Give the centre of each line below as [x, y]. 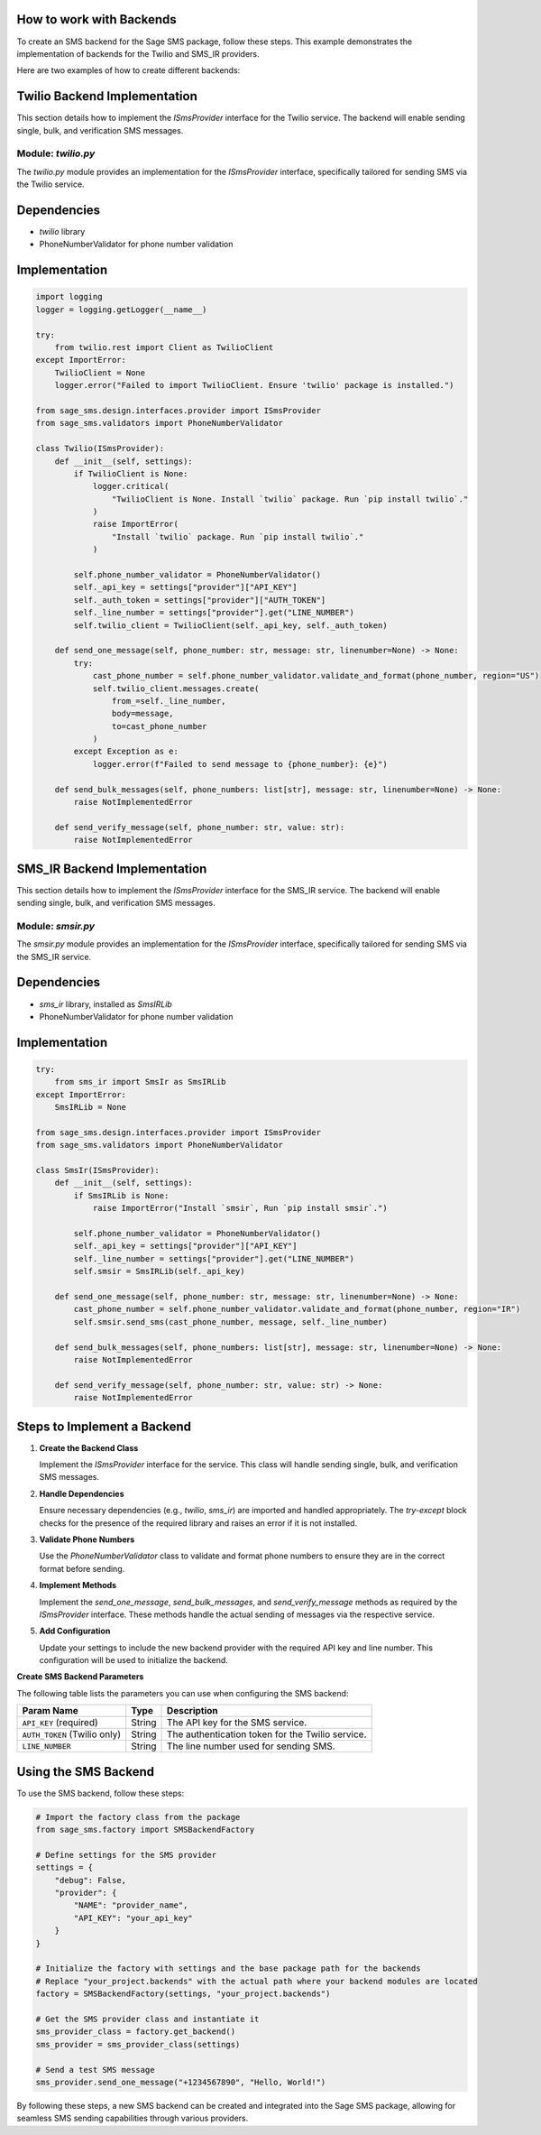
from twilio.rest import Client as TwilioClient [164, 347]
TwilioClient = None [100, 373]
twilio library [62, 232]
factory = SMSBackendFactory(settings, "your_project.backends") [183, 1994]
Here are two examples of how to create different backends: [128, 70]
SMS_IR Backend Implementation [112, 869]
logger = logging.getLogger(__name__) [121, 310]
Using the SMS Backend [86, 1772]
